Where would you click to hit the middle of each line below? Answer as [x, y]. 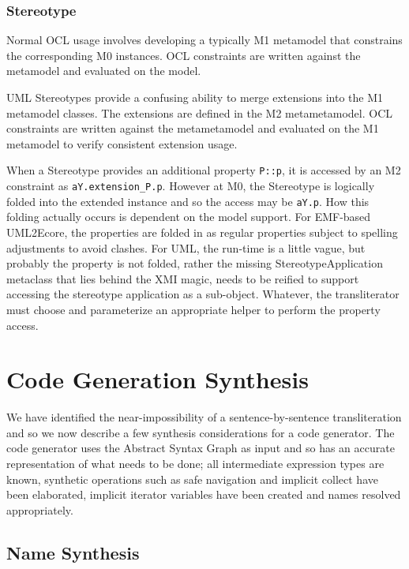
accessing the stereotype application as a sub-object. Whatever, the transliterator [203, 294]
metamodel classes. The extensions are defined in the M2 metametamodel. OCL [199, 112]
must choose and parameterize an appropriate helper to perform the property [193, 309]
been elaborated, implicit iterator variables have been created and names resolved [204, 494]
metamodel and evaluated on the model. [104, 71]
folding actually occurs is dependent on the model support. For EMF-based [189, 217]
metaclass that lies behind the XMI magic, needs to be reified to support [183, 278]
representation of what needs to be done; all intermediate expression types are [195, 463]
